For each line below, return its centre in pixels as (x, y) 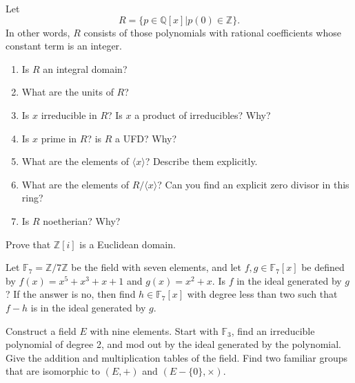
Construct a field (41, 330)
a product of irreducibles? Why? (203, 114)
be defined (323, 267)
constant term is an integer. (64, 46)
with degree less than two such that (262, 294)
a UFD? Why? (146, 138)
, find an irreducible (273, 330)
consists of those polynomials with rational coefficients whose (212, 32)
